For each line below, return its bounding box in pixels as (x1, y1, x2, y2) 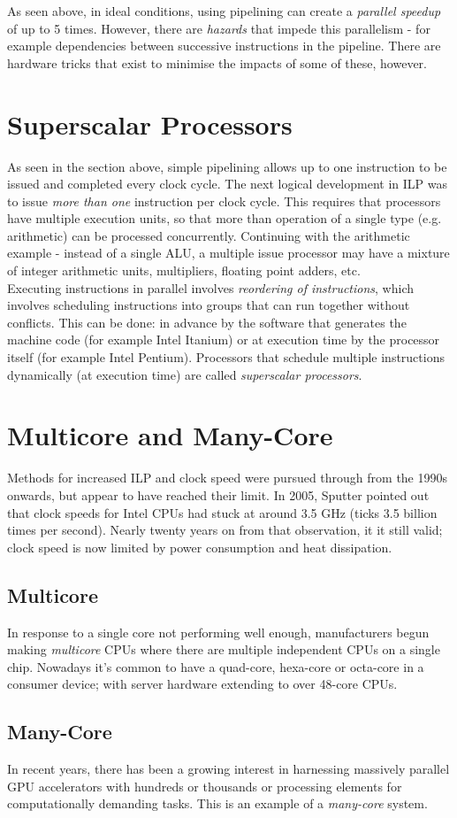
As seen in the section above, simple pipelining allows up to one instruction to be (7, 157, 447, 175)
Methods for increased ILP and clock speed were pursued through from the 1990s (7, 468, 448, 487)
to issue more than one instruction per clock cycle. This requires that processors (7, 191, 441, 210)
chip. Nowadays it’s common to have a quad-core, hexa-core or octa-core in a (7, 657, 424, 675)
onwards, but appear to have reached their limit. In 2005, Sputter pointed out (7, 485, 430, 504)
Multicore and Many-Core (7, 417, 333, 453)
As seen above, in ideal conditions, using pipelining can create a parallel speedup (7, 2, 441, 19)
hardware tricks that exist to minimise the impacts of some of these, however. (7, 53, 427, 72)
